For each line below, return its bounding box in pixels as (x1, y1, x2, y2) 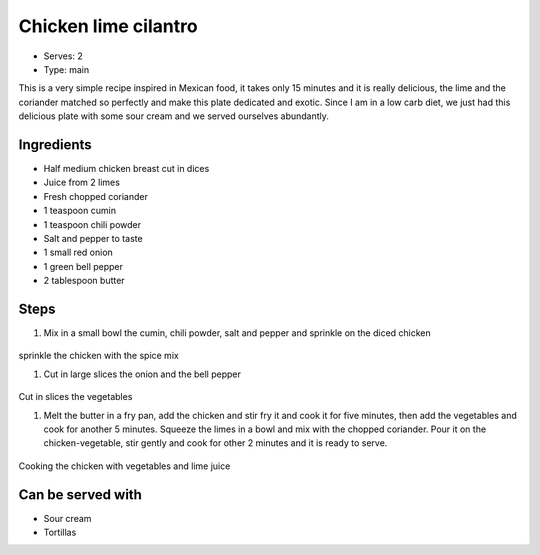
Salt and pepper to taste (43, 232, 144, 244)
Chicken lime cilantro (18, 15, 199, 37)
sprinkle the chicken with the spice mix (18, 350, 179, 362)
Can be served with (18, 486, 142, 503)
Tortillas (43, 526, 77, 539)
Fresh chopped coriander (43, 190, 149, 202)
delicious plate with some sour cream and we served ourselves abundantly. (18, 110, 330, 122)
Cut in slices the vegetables (18, 391, 133, 403)
